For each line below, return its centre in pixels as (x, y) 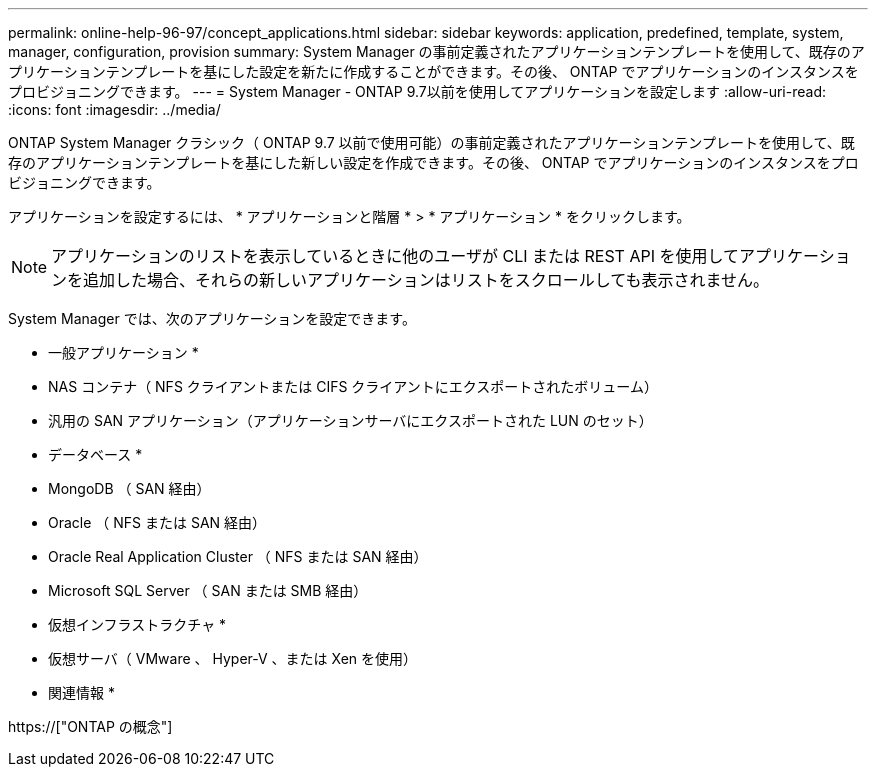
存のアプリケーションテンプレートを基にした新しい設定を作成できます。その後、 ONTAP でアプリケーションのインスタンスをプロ (433, 162)
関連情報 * (81, 692)
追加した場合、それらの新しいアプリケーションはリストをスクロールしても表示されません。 (426, 280)
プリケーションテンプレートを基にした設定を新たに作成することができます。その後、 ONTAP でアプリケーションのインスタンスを (433, 71)
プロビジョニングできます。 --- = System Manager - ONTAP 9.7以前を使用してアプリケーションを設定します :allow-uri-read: (417, 91)
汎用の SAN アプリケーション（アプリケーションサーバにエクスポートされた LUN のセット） (350, 420)
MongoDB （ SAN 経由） (129, 488)
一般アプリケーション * (123, 352)
